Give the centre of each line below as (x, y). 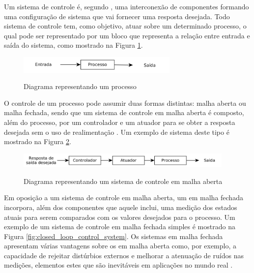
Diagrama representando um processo (80, 86)
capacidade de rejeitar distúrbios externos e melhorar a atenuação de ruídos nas (124, 255)
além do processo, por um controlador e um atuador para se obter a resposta (120, 122)
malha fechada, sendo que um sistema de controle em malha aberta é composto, (124, 112)
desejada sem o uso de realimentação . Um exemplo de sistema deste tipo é (117, 132)
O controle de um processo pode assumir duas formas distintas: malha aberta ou (125, 103)
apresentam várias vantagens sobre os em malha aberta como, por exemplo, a (120, 246)
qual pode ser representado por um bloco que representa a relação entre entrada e (127, 35)
